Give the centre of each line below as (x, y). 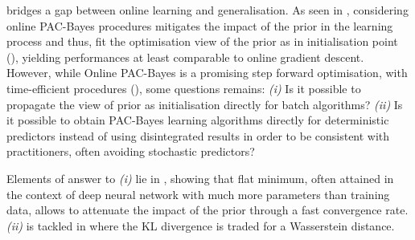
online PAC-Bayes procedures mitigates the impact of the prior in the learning (200, 25)
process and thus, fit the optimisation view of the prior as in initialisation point (202, 41)
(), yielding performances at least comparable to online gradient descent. (185, 57)
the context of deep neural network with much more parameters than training (198, 194)
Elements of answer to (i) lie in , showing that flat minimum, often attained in (200, 178)
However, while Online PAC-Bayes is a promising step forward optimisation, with (207, 73)
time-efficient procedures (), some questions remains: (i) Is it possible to (184, 88)
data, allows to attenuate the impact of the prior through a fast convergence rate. (207, 210)
